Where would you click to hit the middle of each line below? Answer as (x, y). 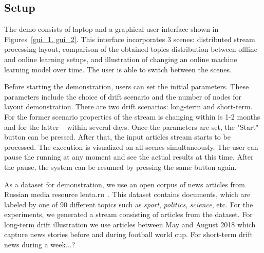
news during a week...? (40, 245)
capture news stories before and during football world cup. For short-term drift (128, 234)
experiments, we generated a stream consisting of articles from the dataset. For (128, 214)
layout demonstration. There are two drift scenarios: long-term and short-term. (128, 106)
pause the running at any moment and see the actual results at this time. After (129, 157)
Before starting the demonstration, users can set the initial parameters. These (127, 86)
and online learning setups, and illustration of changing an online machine (121, 59)
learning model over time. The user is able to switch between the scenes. (118, 69)
